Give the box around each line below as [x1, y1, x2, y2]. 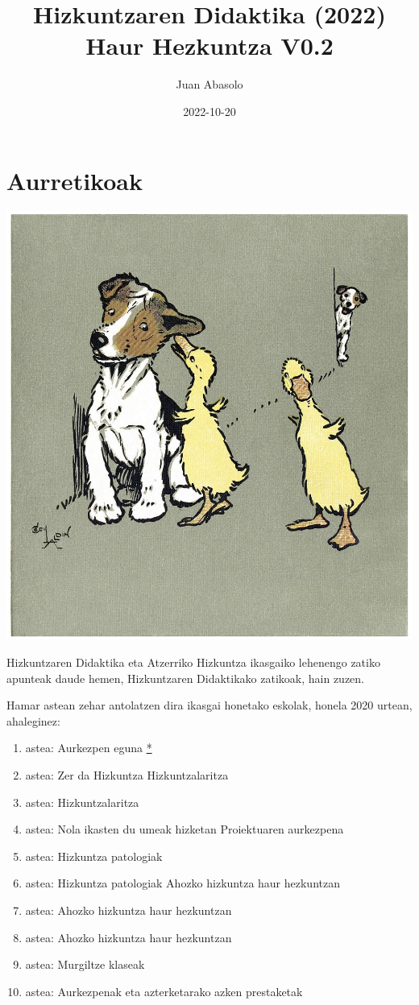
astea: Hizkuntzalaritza [25, 793, 139, 810]
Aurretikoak [6, 163, 143, 196]
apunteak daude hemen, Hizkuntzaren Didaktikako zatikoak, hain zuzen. [6, 669, 364, 686]
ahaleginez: [6, 712, 60, 729]
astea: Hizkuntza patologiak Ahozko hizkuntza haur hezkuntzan [25, 875, 340, 891]
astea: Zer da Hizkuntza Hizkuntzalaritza [25, 767, 229, 784]
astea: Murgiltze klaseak [25, 956, 145, 973]
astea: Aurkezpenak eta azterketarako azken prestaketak [25, 982, 303, 999]
